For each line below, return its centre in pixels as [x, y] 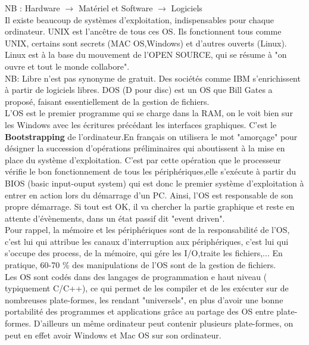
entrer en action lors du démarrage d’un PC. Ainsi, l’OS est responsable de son [149, 195]
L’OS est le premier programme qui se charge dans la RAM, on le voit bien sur [149, 113]
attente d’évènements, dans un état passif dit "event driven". [115, 218]
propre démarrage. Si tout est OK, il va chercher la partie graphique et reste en [150, 206]
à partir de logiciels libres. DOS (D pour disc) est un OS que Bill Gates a [139, 90]
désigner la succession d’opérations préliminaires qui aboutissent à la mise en [145, 148]
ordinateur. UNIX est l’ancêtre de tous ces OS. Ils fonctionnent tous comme [143, 31]
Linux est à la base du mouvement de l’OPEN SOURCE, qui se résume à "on [146, 55]
